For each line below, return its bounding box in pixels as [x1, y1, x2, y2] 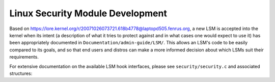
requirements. [9, 54, 39, 60]
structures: [9, 70, 33, 76]
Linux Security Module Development [9, 8, 168, 19]
